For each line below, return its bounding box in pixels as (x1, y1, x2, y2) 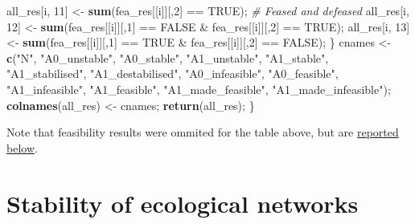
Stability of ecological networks (6, 186, 359, 219)
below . (6, 139, 38, 156)
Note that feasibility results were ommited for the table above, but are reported (6, 124, 399, 141)
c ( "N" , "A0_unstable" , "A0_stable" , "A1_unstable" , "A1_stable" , (6, 49, 329, 66)
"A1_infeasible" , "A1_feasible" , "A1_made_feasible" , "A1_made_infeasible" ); (6, 80, 391, 97)
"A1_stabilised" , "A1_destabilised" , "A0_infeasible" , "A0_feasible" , (6, 65, 339, 82)
